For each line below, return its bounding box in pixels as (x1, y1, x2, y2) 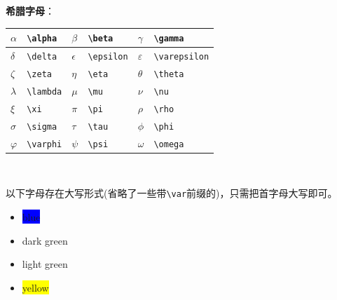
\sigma (27, 121, 57, 132)
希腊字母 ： (6, 4, 55, 18)
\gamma (153, 34, 184, 44)
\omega (153, 139, 184, 149)
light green (22, 257, 68, 271)
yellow (22, 280, 49, 294)
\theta (153, 69, 184, 79)
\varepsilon (153, 52, 209, 62)
